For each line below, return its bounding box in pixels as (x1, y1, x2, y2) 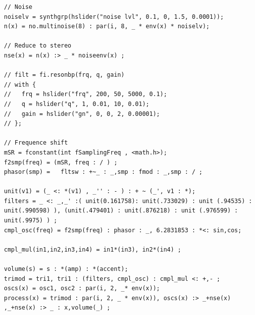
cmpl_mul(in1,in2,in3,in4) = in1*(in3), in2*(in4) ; (4, 246, 181, 253)
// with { (4, 81, 36, 88)
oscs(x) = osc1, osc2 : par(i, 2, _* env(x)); (4, 285, 160, 292)
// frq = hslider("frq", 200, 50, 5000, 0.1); (4, 91, 167, 98)
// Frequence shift (4, 139, 68, 147)
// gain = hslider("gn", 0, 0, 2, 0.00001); (4, 110, 160, 117)
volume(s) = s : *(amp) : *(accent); (4, 265, 128, 273)
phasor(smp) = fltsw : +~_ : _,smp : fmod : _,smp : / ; (4, 168, 203, 176)
